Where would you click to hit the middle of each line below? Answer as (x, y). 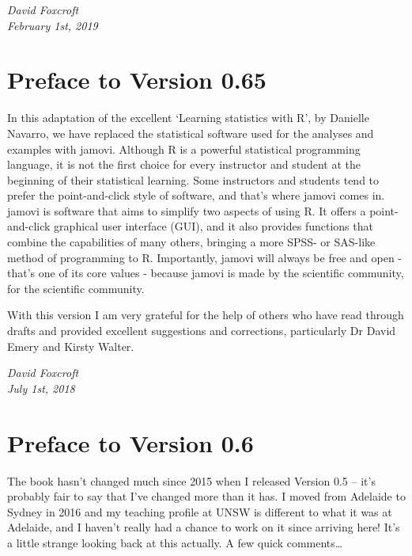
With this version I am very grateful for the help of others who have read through (206, 315)
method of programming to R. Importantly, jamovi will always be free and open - (204, 257)
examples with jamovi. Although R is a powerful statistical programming (184, 149)
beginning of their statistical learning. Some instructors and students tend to (193, 179)
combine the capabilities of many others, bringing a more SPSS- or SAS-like (191, 242)
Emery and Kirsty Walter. (71, 346)
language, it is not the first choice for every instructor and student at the (184, 164)
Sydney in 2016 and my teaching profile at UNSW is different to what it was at (200, 511)
